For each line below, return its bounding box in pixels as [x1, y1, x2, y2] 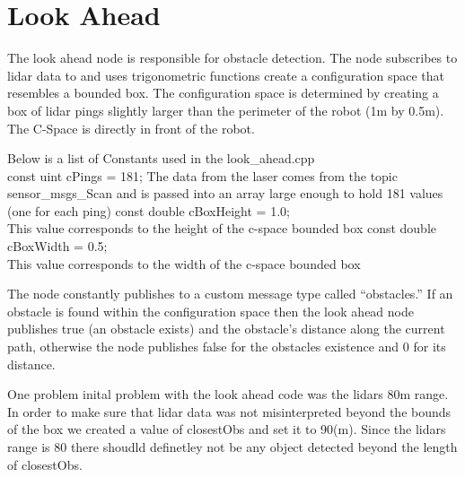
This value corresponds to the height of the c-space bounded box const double [7, 219, 437, 238]
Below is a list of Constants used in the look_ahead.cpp [7, 149, 315, 168]
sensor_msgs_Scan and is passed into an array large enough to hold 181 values [7, 184, 443, 203]
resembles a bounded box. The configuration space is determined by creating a [7, 83, 439, 102]
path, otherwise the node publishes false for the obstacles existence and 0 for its [7, 337, 446, 356]
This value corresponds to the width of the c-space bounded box [7, 254, 361, 273]
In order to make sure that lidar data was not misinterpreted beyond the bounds [7, 402, 452, 421]
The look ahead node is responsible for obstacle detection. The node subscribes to [7, 48, 458, 67]
